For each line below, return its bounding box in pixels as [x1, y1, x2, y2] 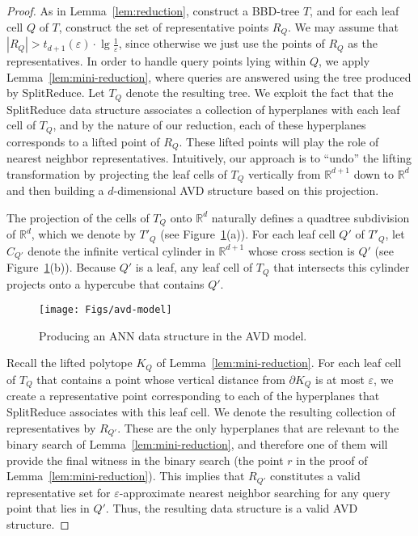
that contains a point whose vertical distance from [36, 370, 285, 387]
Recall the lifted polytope [6, 354, 133, 371]
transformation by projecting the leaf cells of [6, 165, 227, 182]
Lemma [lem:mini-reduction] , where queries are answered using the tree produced [6, 68, 412, 85]
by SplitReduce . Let [6, 84, 105, 101]
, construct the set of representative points [58, 18, 269, 35]
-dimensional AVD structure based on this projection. [113, 182, 379, 199]
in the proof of [296, 451, 368, 468]
